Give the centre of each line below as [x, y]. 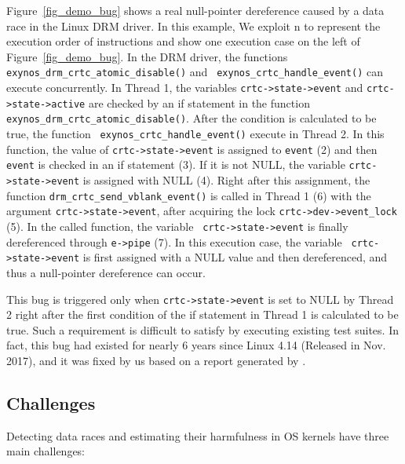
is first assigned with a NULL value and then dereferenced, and [235, 257]
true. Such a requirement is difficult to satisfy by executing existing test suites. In [202, 329]
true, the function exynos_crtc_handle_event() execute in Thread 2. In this [195, 133]
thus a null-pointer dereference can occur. [106, 272]
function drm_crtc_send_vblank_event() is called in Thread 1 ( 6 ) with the [189, 195]
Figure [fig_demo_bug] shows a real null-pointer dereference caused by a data [195, 10]
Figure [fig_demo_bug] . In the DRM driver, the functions [147, 56]
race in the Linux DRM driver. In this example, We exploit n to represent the [193, 26]
